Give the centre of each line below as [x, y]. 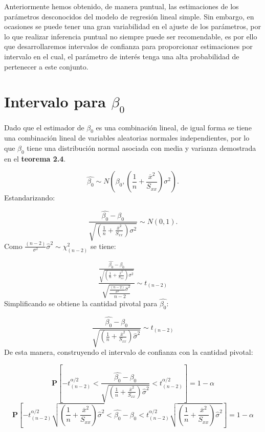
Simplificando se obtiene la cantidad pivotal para [81, 303]
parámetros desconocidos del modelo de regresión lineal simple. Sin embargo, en [129, 16]
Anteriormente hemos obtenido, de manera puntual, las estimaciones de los [122, 6]
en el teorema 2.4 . [35, 158]
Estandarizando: [30, 198]
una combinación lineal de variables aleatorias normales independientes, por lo [127, 138]
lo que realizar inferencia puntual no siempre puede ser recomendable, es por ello [131, 36]
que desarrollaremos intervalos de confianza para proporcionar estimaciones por [128, 46]
